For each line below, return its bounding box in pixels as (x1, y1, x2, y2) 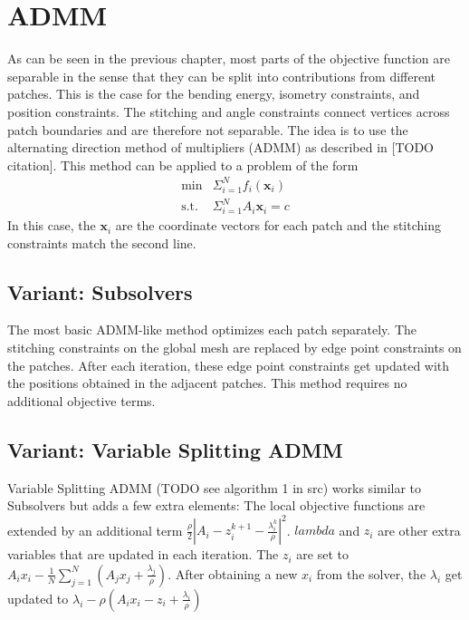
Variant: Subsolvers (7, 277, 193, 305)
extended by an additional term (7, 520, 183, 539)
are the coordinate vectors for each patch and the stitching (115, 216, 441, 235)
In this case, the (7, 216, 96, 235)
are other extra (378, 520, 461, 539)
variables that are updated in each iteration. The (7, 545, 279, 564)
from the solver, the (316, 564, 426, 583)
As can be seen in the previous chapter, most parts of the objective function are (7, 49, 450, 68)
